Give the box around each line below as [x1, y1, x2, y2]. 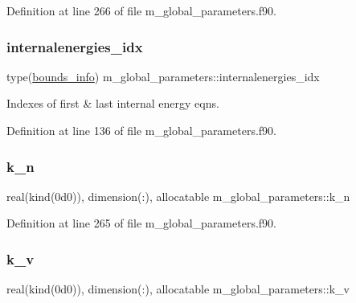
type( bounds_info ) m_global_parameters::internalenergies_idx [6, 68, 320, 84]
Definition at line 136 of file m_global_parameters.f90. [6, 122, 276, 138]
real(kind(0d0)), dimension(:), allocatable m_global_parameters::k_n [6, 187, 350, 204]
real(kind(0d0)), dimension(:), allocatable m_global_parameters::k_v [6, 280, 350, 297]
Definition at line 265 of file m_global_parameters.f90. [6, 215, 276, 231]
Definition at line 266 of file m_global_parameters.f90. [6, 2, 276, 18]
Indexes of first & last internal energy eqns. [6, 95, 219, 112]
